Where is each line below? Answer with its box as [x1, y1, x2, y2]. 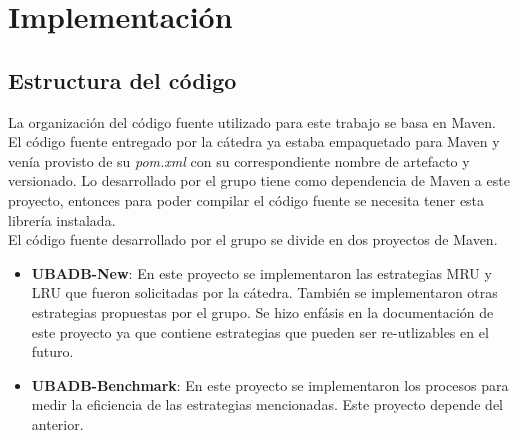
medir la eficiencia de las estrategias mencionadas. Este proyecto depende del [31, 394, 503, 415]
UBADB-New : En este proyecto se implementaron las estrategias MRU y [31, 262, 492, 283]
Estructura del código [8, 64, 237, 95]
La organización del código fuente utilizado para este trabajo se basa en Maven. [8, 111, 496, 132]
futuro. [31, 341, 74, 362]
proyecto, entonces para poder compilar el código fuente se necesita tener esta [8, 189, 485, 210]
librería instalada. [8, 209, 116, 230]
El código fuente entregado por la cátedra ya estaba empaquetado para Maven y [8, 131, 500, 152]
